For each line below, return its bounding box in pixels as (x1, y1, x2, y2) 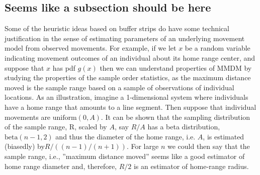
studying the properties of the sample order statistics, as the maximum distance (5, 72, 251, 83)
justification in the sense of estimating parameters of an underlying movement (5, 33, 245, 43)
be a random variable (185, 43, 250, 53)
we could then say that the (167, 141, 250, 151)
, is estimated (203, 131, 244, 141)
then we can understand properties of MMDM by (100, 62, 252, 73)
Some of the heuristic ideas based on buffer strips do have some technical (5, 23, 229, 34)
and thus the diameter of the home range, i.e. (55, 131, 196, 141)
